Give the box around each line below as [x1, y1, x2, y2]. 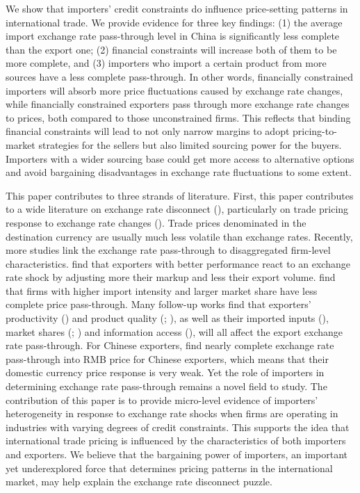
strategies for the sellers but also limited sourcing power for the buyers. [38, 137, 342, 152]
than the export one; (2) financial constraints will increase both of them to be [6, 42, 337, 56]
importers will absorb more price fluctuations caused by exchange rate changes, [6, 83, 343, 97]
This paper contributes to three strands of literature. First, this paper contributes [6, 188, 354, 202]
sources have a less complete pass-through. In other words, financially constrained [6, 69, 354, 83]
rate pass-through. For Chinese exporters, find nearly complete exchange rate [6, 338, 334, 353]
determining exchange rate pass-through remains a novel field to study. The [6, 379, 327, 394]
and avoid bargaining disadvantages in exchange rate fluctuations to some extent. [6, 165, 352, 179]
